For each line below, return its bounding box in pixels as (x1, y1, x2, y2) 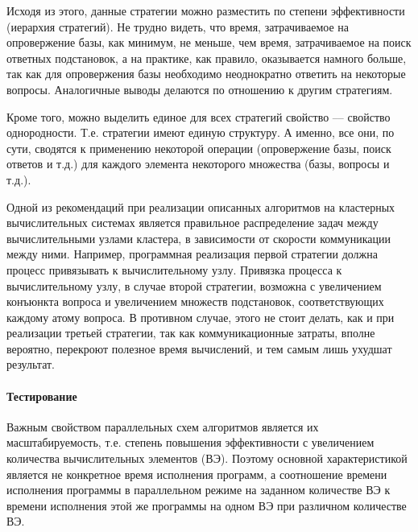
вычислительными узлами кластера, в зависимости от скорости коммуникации (6, 229, 391, 246)
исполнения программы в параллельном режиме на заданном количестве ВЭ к (6, 481, 391, 498)
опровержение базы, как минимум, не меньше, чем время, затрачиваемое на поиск (6, 34, 412, 51)
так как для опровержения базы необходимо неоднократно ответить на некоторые (6, 65, 406, 82)
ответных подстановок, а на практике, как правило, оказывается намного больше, (6, 49, 407, 66)
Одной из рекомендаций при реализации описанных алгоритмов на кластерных (6, 198, 395, 215)
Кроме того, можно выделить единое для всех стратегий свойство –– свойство (6, 108, 391, 125)
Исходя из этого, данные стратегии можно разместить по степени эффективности (6, 2, 405, 19)
